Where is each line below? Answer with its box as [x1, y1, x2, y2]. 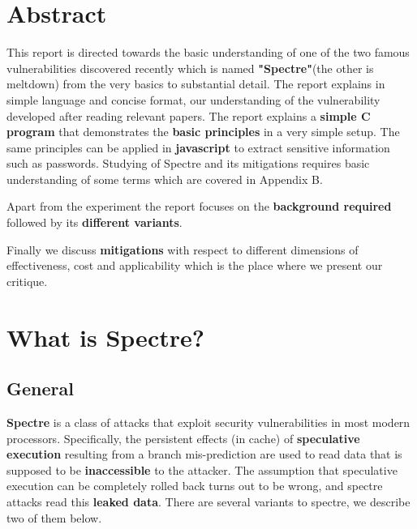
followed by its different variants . [6, 214, 183, 231]
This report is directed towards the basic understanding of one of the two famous [6, 44, 410, 61]
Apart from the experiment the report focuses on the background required [6, 198, 392, 215]
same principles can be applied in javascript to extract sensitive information [6, 139, 390, 156]
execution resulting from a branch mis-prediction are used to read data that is [6, 446, 402, 463]
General [6, 376, 74, 401]
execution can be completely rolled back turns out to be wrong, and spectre [6, 477, 383, 494]
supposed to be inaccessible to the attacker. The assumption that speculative [6, 461, 398, 478]
